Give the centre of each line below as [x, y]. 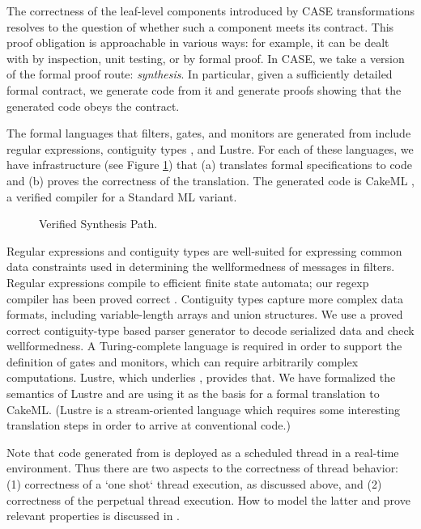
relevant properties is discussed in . [94, 516]
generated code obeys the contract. [93, 106]
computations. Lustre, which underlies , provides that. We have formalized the [201, 377]
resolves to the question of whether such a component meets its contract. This [200, 26]
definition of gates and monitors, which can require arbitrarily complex [183, 361]
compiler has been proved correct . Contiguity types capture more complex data [205, 298]
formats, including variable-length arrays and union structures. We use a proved [205, 314]
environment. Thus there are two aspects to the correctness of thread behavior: [203, 468]
